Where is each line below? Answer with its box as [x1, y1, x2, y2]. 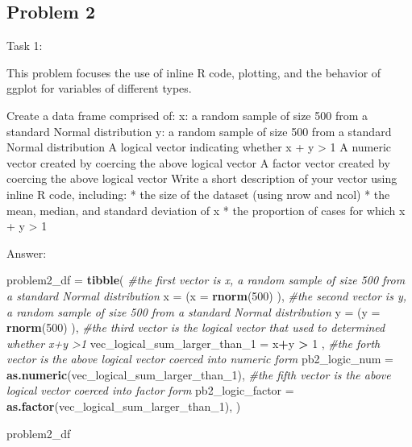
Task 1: [6, 37, 43, 54]
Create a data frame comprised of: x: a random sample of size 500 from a [6, 106, 368, 123]
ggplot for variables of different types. [6, 80, 192, 97]
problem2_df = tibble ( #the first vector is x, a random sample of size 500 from [6, 271, 406, 288]
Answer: [6, 244, 47, 261]
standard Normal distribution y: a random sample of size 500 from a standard [6, 122, 392, 139]
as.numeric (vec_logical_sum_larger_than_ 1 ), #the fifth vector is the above [6, 366, 391, 383]
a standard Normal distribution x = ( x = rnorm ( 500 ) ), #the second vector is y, [6, 287, 407, 304]
